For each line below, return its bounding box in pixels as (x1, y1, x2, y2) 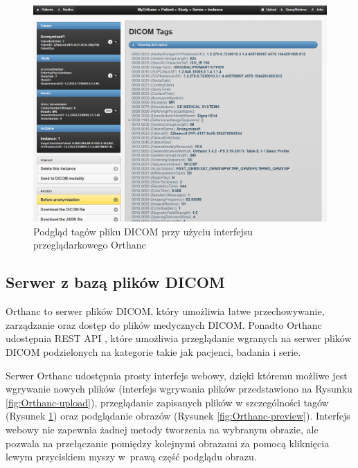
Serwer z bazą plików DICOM (6, 271, 225, 293)
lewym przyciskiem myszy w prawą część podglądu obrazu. (6, 449, 257, 464)
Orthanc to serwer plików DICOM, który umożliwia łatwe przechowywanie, (6, 304, 325, 318)
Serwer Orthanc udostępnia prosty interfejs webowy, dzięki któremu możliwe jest (6, 368, 348, 382)
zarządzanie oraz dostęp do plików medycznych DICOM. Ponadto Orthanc (6, 317, 322, 332)
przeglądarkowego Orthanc (33, 237, 146, 252)
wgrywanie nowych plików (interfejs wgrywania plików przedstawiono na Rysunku (6, 381, 352, 396)
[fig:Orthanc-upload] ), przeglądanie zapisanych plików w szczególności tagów (6, 395, 329, 409)
